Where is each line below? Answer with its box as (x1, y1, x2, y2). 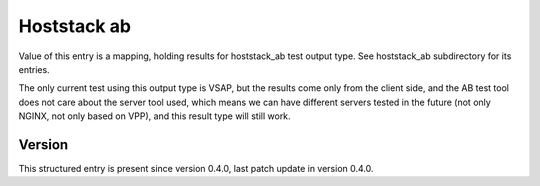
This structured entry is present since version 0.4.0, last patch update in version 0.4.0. (18, 163, 374, 175)
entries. (18, 63, 50, 75)
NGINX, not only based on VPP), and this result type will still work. (18, 110, 291, 122)
